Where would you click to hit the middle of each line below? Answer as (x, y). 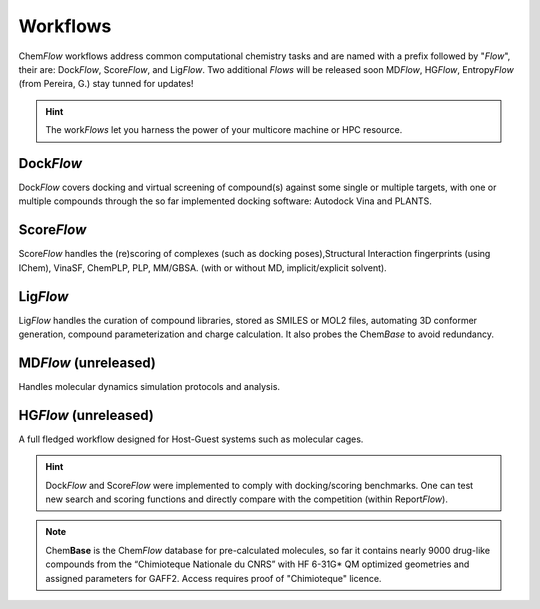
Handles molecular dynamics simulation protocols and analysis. (149, 386)
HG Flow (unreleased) (86, 415)
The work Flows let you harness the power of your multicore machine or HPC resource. (224, 130)
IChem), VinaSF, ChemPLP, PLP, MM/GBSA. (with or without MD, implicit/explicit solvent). (202, 267)
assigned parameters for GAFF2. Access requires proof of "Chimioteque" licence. (213, 578)
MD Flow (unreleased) (87, 362)
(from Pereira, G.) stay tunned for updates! (106, 84)
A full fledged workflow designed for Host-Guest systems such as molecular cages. (191, 439)
